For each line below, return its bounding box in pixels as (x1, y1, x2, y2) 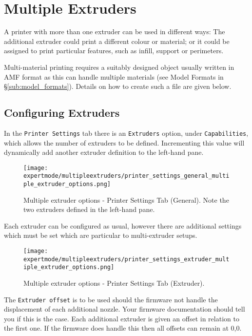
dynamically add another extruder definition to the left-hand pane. (4, 147, 204, 157)
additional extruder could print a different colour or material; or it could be (4, 36, 230, 46)
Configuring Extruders (4, 105, 120, 120)
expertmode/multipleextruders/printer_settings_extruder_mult (23, 255, 230, 263)
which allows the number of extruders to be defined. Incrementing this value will (4, 137, 245, 147)
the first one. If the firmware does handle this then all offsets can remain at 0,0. (4, 323, 242, 333)
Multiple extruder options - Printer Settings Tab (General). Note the (23, 194, 229, 205)
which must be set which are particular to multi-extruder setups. (4, 230, 197, 240)
